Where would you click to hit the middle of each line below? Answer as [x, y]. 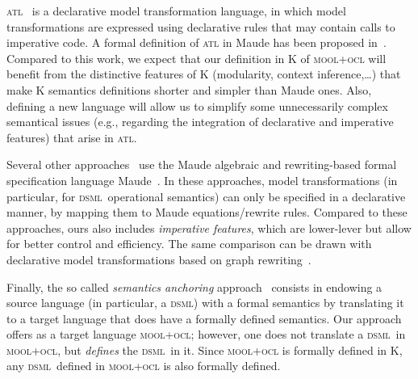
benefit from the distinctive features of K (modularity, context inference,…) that [204, 74]
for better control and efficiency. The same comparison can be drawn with [189, 244]
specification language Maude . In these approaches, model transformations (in [202, 180]
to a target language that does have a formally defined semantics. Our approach [204, 318]
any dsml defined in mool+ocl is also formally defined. [144, 366]
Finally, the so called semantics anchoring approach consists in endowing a [194, 286]
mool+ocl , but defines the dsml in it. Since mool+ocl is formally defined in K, [205, 350]
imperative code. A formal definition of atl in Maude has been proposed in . [196, 42]
